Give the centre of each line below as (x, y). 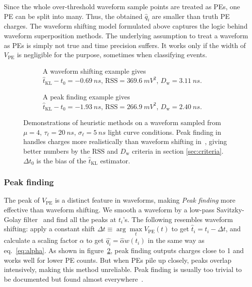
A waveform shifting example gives (94, 71)
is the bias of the (61, 160)
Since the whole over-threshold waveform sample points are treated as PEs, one (122, 6)
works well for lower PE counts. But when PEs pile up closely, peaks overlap (118, 260)
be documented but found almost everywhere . (74, 279)
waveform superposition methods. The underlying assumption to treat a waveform (126, 35)
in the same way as (176, 240)
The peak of (22, 200)
